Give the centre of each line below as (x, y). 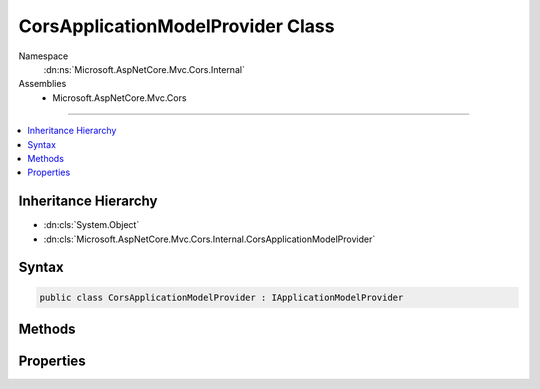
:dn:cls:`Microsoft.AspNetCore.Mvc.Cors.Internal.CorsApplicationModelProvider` (209, 239)
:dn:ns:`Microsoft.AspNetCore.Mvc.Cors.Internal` (144, 69)
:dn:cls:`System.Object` (91, 225)
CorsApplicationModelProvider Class (176, 26)
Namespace (43, 56)
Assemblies (42, 84)
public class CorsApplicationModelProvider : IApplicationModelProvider (221, 297)
